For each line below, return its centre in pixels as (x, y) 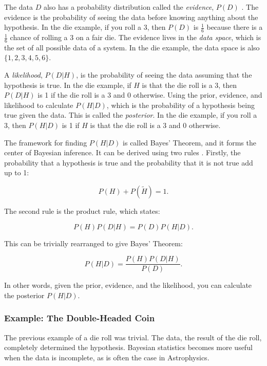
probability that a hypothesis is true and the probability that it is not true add (129, 162)
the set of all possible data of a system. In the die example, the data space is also (132, 47)
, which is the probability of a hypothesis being (180, 105)
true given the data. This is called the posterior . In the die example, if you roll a (131, 115)
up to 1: (17, 172)
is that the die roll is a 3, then (189, 85)
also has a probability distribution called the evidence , (129, 7)
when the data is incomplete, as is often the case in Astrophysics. (107, 357)
